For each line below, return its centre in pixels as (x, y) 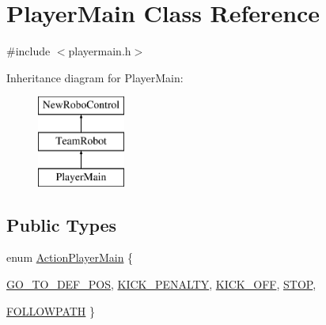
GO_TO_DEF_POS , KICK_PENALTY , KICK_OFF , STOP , (161, 284)
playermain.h (100, 51)
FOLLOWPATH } (51, 310)
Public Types (62, 224)
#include (28, 51)
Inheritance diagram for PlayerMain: (95, 77)
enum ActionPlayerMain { (70, 257)
